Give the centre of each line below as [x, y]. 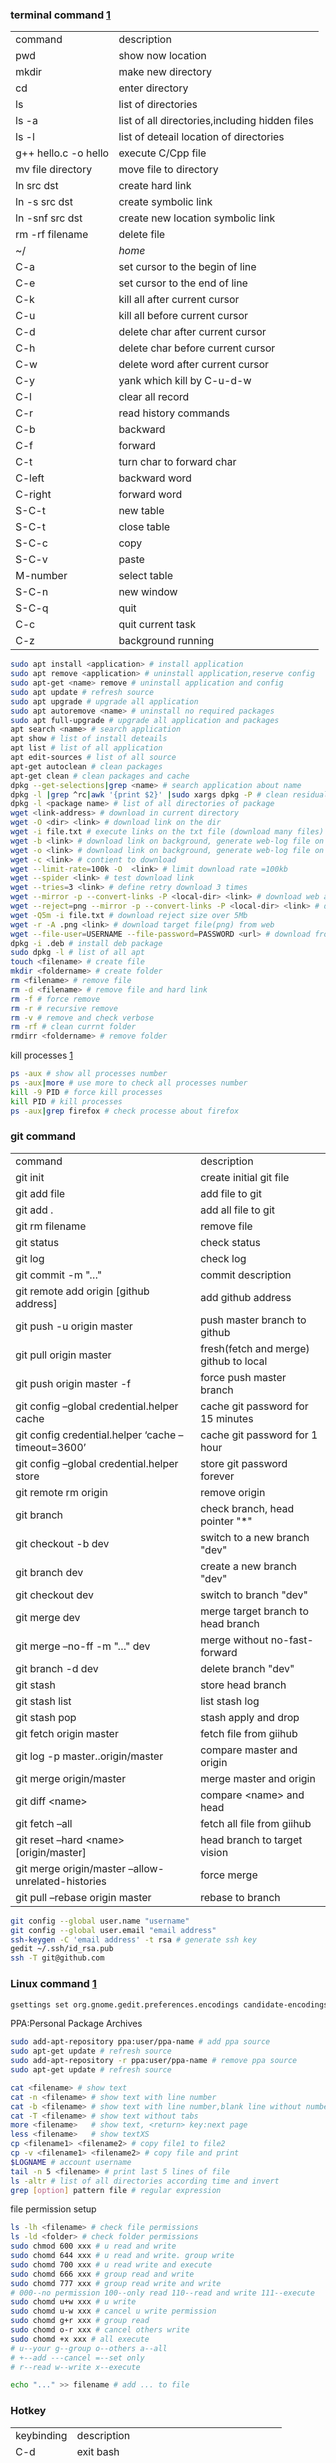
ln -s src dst [44, 202]
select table [146, 576]
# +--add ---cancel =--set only [77, 2358]
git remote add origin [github [82, 1291]
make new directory [165, 72]
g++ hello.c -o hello [62, 153]
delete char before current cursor [197, 348]
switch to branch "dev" [253, 1595]
